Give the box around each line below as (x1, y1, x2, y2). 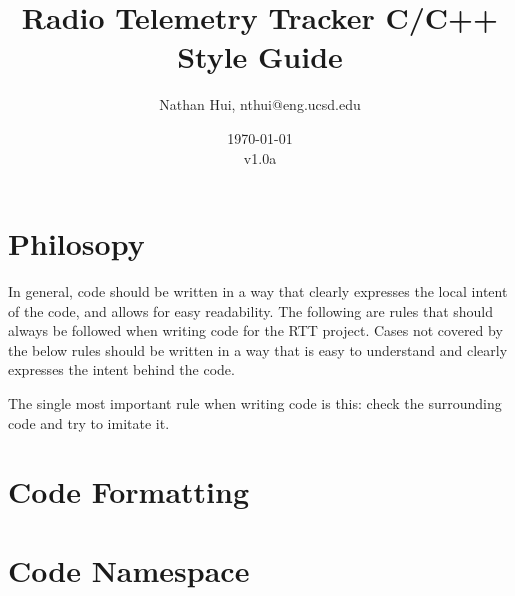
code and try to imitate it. (8, 412, 170, 433)
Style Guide (177, 36, 343, 77)
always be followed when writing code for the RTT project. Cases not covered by (8, 320, 503, 341)
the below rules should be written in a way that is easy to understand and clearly (8, 339, 508, 360)
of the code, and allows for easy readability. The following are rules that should (8, 300, 494, 321)
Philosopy (8, 223, 145, 264)
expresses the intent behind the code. (8, 359, 235, 380)
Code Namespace (8, 549, 250, 590)
